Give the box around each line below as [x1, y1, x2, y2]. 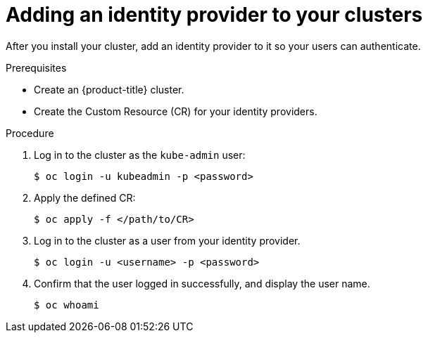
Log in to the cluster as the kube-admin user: [34, 148, 246, 161]
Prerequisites [6, 61, 67, 74]
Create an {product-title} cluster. [34, 83, 184, 96]
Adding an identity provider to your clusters [6, 3, 423, 27]
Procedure [6, 126, 54, 139]
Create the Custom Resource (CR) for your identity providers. [34, 105, 317, 117]
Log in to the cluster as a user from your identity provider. [34, 234, 301, 247]
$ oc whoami [34, 299, 99, 311]
